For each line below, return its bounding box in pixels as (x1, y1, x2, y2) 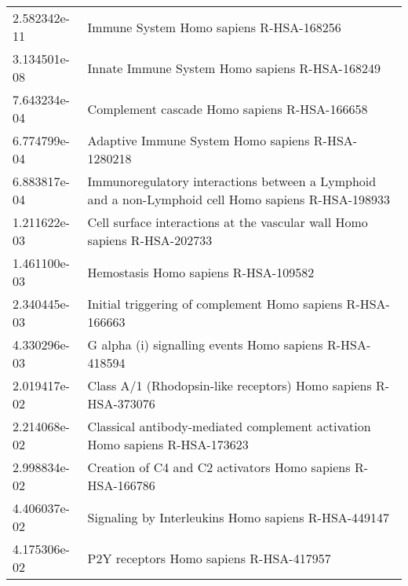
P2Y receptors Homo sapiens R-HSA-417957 (87, 548, 331, 567)
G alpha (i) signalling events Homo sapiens (87, 335, 323, 353)
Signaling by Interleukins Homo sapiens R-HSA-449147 (87, 507, 390, 526)
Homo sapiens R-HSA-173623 (87, 435, 249, 453)
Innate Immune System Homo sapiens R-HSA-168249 (87, 58, 381, 77)
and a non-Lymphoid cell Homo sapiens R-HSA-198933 (87, 190, 391, 208)
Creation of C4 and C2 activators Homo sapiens (87, 458, 351, 476)
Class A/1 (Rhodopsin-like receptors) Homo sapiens (87, 376, 372, 394)
